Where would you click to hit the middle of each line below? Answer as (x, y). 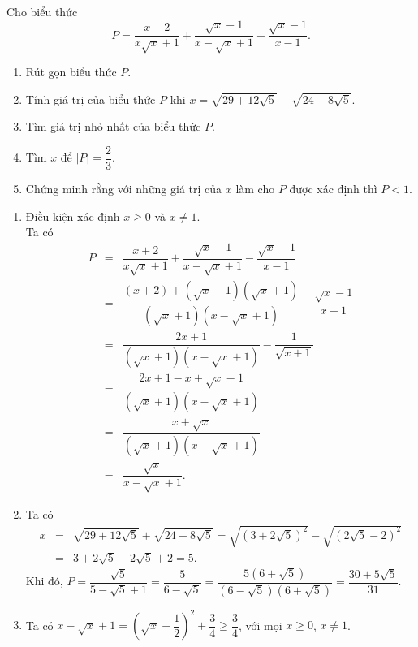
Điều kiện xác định (73, 216)
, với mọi (260, 625)
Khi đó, (44, 581)
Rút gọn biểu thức (71, 72)
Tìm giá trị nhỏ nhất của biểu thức (113, 126)
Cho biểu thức (42, 11)
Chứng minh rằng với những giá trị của (124, 188)
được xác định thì (333, 188)
